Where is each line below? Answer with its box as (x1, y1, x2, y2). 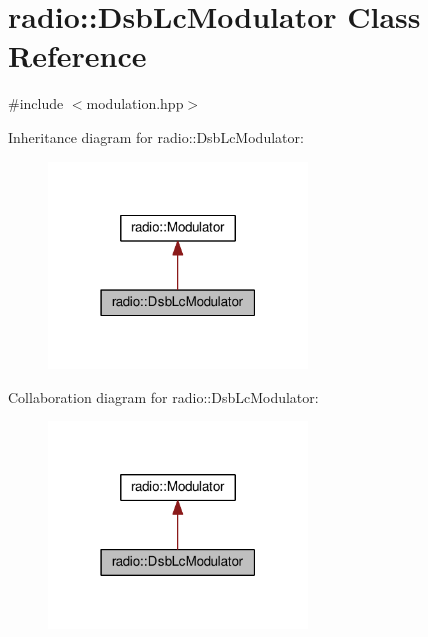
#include (8, 93, 64, 114)
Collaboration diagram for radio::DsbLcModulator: (8, 386, 319, 407)
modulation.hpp (86, 93, 184, 114)
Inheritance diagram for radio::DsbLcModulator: (8, 126, 304, 147)
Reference (8, 35, 147, 76)
